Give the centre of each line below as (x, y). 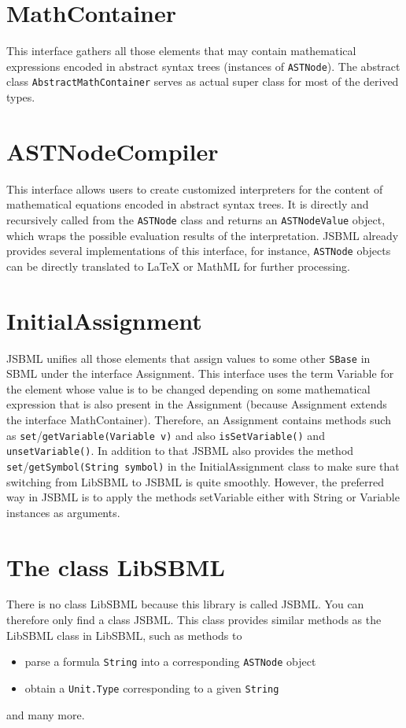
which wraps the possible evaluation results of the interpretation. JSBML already (203, 235)
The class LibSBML (116, 566)
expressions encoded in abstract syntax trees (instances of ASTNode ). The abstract (203, 66)
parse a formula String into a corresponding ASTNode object (170, 661)
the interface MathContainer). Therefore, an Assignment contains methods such (199, 419)
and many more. (46, 714)
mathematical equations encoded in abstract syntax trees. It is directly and (188, 204)
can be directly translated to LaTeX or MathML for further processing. (178, 266)
